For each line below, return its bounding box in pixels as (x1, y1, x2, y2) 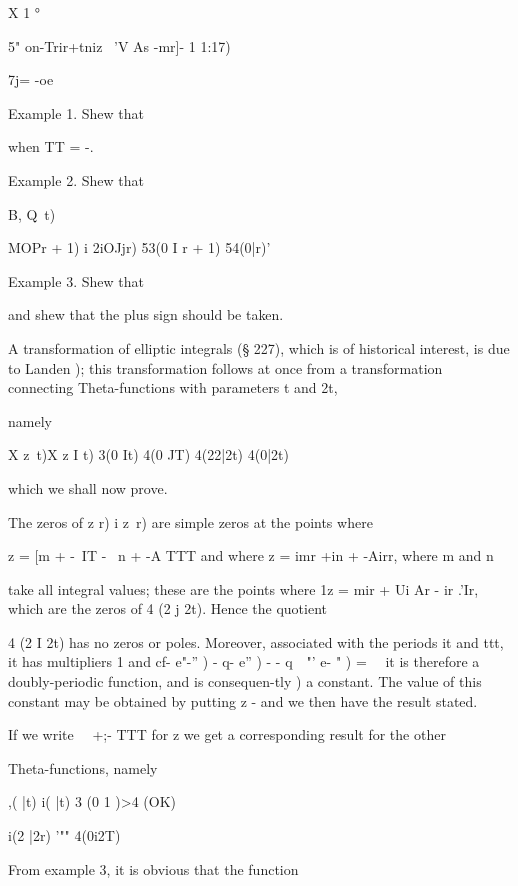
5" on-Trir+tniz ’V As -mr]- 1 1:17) (8, 35, 231, 56)
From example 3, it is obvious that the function (8, 858, 299, 879)
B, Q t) (8, 203, 56, 224)
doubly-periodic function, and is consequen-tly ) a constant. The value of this (8, 671, 482, 692)
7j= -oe (8, 69, 54, 90)
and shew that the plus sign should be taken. (8, 304, 284, 325)
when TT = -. (8, 136, 94, 157)
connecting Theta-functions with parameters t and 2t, (8, 377, 338, 398)
